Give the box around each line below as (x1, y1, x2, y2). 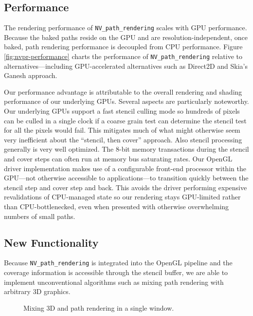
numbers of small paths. (4, 211, 75, 221)
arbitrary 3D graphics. (4, 286, 71, 296)
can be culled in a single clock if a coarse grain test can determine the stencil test (4, 115, 247, 125)
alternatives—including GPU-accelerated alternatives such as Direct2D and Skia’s (4, 60, 248, 71)
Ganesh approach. (4, 70, 57, 80)
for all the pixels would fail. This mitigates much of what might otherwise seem (4, 125, 240, 135)
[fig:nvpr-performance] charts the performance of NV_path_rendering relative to (4, 51, 242, 61)
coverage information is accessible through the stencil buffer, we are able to (4, 267, 228, 277)
